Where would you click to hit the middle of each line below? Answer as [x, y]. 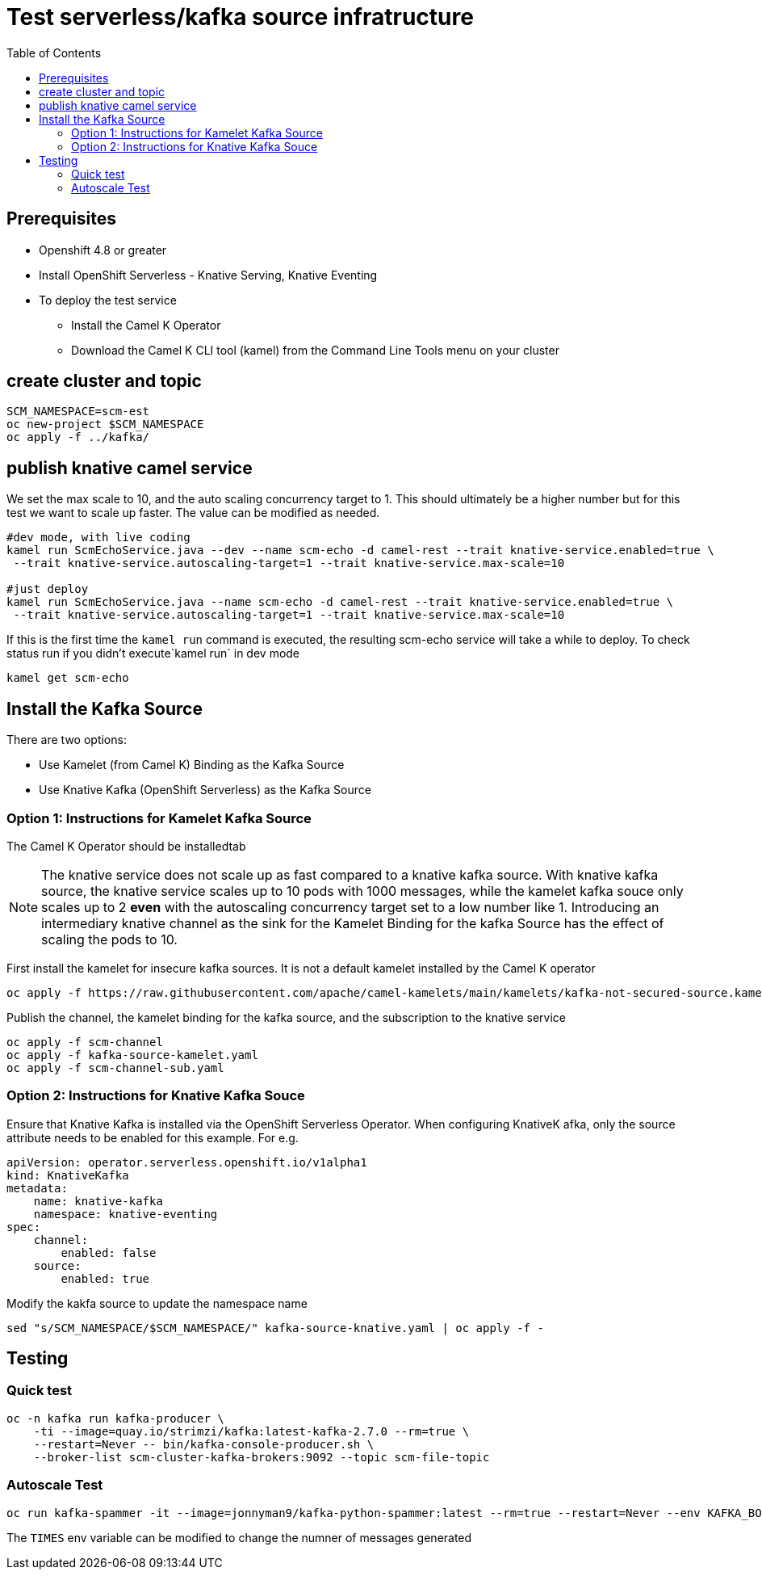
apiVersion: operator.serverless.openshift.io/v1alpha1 [187, 1162]
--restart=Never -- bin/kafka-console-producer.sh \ [204, 1444]
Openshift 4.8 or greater [103, 250]
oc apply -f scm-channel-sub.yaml [115, 1067]
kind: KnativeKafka [68, 1175]
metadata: [37, 1188]
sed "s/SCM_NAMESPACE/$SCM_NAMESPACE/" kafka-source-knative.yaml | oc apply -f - [275, 1328]
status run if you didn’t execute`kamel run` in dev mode [153, 654]
